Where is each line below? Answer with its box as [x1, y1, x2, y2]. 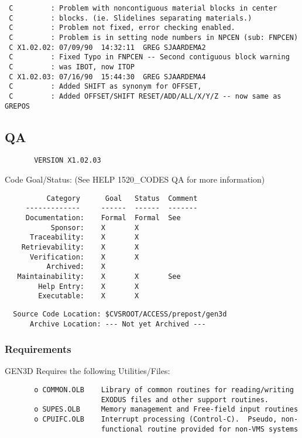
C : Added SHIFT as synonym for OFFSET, [9, 82, 202, 91]
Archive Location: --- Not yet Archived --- [29, 319, 206, 328]
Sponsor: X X [50, 223, 139, 232]
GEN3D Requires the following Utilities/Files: [5, 365, 170, 377]
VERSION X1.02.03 [34, 156, 101, 165]
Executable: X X [38, 292, 139, 301]
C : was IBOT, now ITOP [9, 62, 135, 71]
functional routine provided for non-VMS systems [101, 424, 298, 433]
